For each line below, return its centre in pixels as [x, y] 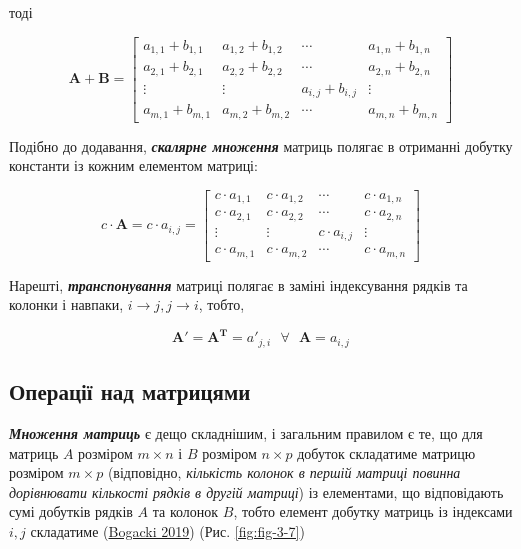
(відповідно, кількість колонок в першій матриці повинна [284, 472]
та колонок [185, 511]
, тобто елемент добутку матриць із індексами [373, 511]
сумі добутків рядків [71, 511]
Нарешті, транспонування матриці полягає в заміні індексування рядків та [238, 284]
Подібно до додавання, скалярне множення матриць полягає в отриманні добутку [261, 145]
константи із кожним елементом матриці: [133, 165]
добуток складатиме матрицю [386, 452]
